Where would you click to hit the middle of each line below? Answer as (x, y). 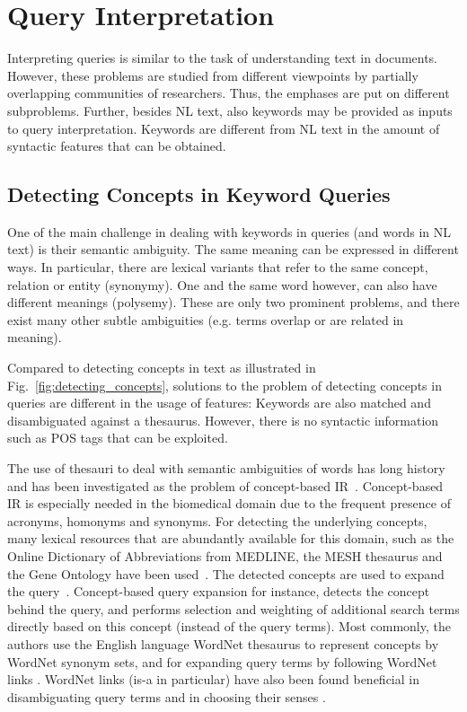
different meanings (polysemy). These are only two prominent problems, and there (233, 302)
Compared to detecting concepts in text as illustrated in (162, 368)
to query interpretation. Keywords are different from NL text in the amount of (224, 128)
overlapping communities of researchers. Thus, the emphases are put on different (229, 93)
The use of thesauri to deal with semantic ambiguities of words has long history (226, 468)
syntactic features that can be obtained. (117, 146)
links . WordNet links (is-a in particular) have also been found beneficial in (213, 679)
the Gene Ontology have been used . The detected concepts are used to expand (226, 573)
